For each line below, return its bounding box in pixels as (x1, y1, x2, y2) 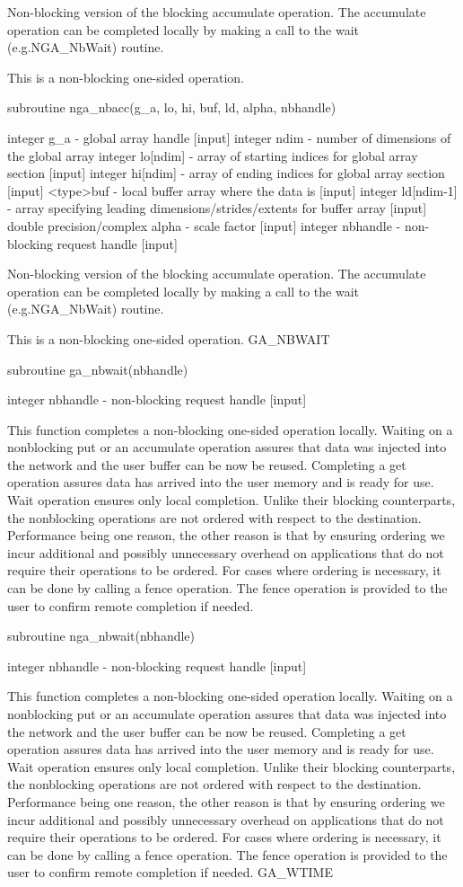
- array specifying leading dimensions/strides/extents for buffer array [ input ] (7, 199, 427, 217)
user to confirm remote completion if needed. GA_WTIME (7, 863, 333, 882)
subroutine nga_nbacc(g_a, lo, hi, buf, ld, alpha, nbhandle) (7, 98, 336, 117)
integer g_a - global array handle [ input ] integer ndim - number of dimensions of (7, 128, 451, 146)
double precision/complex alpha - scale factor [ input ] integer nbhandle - (7, 216, 401, 235)
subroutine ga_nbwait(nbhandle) (7, 359, 188, 378)
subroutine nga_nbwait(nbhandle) (7, 626, 196, 645)
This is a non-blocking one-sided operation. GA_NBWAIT (7, 329, 330, 348)
